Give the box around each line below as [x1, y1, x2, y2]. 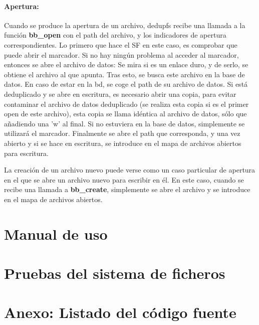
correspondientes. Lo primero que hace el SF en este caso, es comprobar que [4, 39, 237, 50]
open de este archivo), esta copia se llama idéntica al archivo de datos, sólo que [4, 108, 247, 119]
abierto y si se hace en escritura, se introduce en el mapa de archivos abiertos [4, 137, 241, 148]
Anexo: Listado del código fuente [4, 302, 236, 322]
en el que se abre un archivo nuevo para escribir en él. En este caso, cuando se [4, 174, 244, 185]
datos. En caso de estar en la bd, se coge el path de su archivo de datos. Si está [4, 79, 248, 89]
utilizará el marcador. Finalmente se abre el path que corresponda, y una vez [4, 128, 240, 138]
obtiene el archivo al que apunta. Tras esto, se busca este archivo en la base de [4, 69, 245, 79]
